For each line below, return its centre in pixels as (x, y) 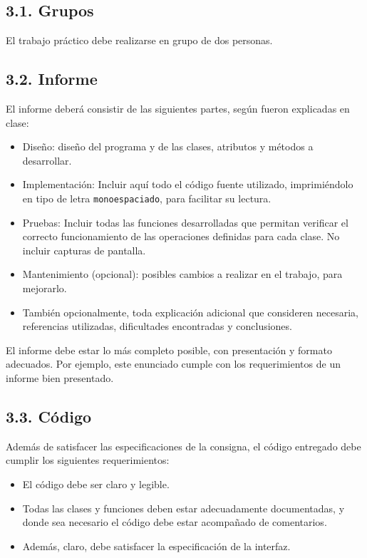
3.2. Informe (52, 79)
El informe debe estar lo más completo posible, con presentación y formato (169, 350)
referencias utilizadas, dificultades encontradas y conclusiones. (157, 326)
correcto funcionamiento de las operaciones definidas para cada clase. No (181, 236)
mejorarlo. (45, 288)
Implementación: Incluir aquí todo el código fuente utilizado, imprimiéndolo (188, 184)
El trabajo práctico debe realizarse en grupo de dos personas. (139, 40)
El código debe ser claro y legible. (96, 484)
